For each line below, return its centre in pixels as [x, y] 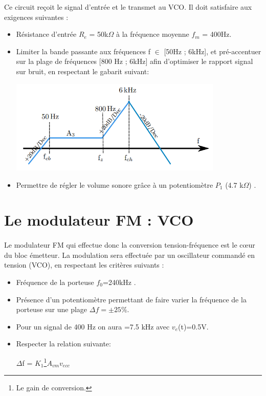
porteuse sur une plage [52, 309]
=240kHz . [119, 282]
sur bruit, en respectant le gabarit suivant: [83, 71]
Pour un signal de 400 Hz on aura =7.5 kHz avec [93, 326]
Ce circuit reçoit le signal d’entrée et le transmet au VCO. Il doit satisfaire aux [128, 7]
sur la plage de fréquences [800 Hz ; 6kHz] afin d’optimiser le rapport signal [135, 61]
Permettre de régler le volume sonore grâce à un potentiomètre [115, 184]
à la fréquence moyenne [152, 34]
